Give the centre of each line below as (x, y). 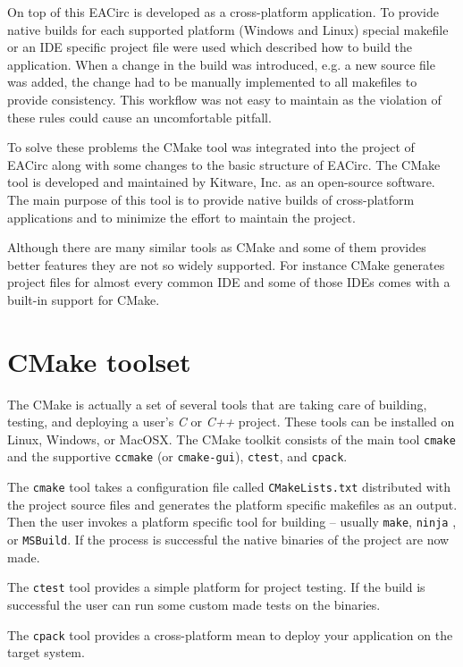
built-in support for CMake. (84, 299)
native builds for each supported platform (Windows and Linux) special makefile (228, 29)
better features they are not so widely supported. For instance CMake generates (226, 264)
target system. (46, 652)
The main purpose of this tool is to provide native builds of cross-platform (211, 199)
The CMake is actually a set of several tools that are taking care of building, (217, 404)
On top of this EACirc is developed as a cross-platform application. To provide (223, 12)
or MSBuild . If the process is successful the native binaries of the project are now (228, 540)
